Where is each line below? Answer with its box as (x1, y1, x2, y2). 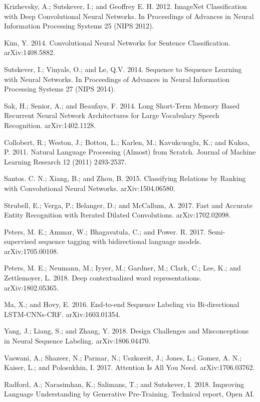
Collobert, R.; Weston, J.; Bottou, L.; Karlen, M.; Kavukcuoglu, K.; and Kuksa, (4, 136, 250, 147)
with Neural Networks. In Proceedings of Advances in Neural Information (4, 73, 230, 84)
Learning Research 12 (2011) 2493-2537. (4, 156, 127, 166)
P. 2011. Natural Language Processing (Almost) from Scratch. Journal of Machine (4, 146, 256, 157)
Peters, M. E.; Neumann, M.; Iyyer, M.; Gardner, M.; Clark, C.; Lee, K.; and (4, 262, 241, 273)
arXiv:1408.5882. (4, 47, 55, 57)
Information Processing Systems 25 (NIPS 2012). (4, 20, 154, 31)
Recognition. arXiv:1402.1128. (4, 119, 96, 130)
